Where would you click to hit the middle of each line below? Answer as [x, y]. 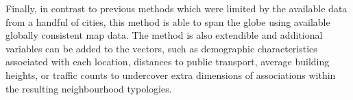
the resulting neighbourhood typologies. [89, 88]
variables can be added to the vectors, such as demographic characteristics [161, 48]
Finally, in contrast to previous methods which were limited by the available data [176, 8]
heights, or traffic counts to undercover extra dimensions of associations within [171, 74]
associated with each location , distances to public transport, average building [168, 62]
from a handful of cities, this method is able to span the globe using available [168, 21]
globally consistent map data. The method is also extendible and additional [164, 35]
